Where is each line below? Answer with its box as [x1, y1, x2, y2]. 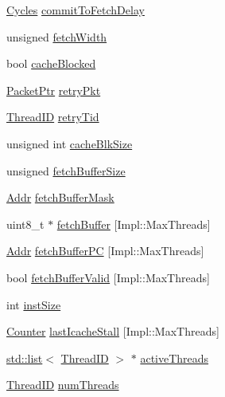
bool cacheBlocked [6, 55, 96, 72]
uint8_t [6, 215, 45, 232]
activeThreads [140, 349, 209, 366]
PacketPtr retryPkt [6, 81, 101, 98]
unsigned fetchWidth [6, 28, 107, 45]
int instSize [6, 296, 61, 312]
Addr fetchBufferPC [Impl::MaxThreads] [6, 242, 204, 259]
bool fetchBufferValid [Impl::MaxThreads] [6, 269, 210, 285]
